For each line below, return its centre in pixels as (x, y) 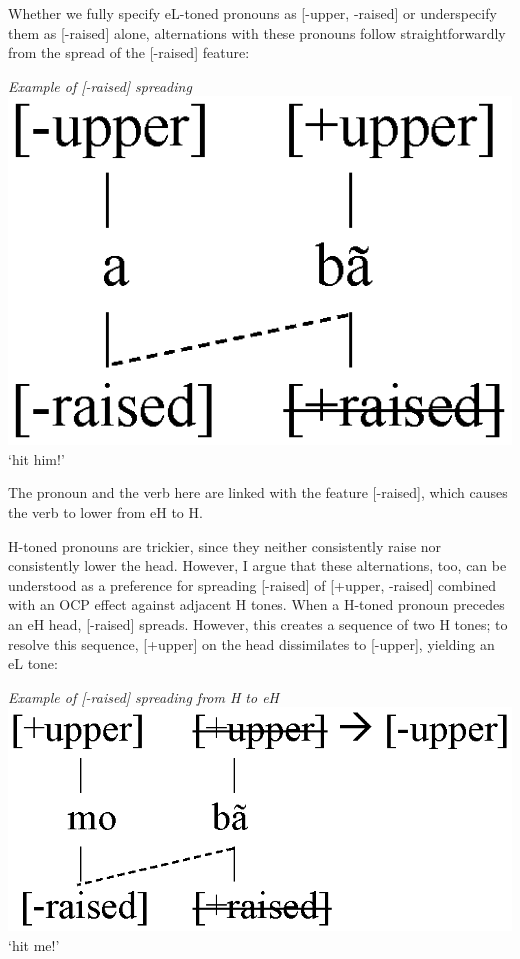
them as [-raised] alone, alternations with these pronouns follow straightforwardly (257, 32)
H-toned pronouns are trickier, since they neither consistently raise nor (225, 545)
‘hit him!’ (36, 458)
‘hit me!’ (34, 944)
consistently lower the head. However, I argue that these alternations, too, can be (257, 565)
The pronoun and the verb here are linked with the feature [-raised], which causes (258, 492)
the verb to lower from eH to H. (105, 512)
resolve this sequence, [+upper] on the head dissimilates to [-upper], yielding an (251, 643)
